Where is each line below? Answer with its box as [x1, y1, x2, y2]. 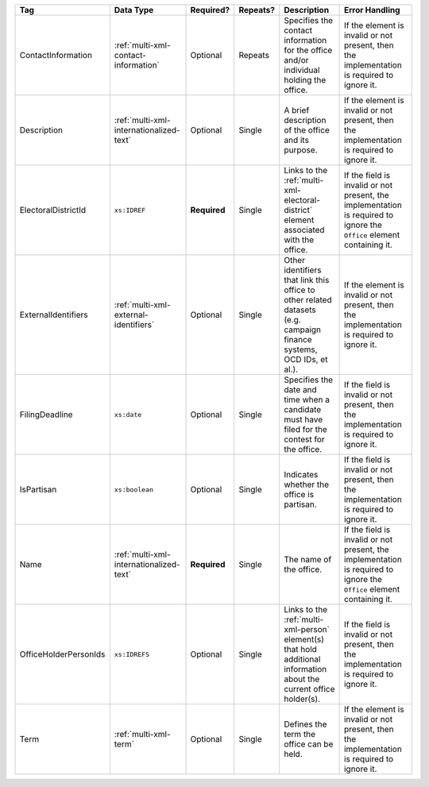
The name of [283, 554, 332, 565]
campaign [283, 324, 322, 335]
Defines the [283, 719, 327, 730]
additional [283, 654, 321, 665]
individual [283, 64, 320, 75]
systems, [283, 344, 318, 355]
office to [283, 284, 315, 295]
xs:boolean [114, 485, 154, 494]
